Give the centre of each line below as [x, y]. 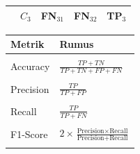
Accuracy [30, 66]
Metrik [28, 44]
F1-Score [29, 134]
